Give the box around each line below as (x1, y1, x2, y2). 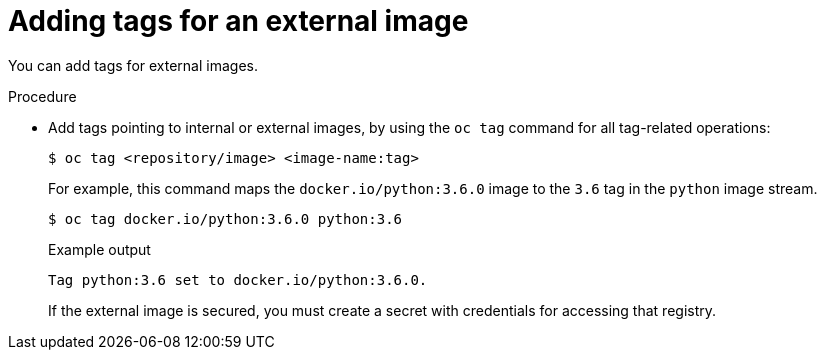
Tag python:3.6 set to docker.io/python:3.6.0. (48, 271, 428, 288)
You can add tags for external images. (8, 56, 258, 74)
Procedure (8, 87, 77, 105)
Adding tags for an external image (8, 4, 469, 38)
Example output (48, 240, 151, 258)
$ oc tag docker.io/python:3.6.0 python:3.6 (48, 210, 403, 227)
